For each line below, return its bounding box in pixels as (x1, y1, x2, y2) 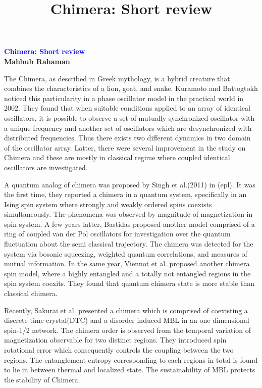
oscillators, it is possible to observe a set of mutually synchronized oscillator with (4, 112, 255, 123)
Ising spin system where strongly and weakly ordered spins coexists (4, 199, 212, 209)
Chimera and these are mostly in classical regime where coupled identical (4, 152, 230, 163)
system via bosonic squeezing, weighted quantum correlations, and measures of (4, 248, 247, 259)
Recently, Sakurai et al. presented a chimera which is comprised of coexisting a (4, 305, 248, 315)
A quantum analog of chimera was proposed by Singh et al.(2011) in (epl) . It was (4, 179, 255, 189)
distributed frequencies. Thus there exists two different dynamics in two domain (4, 132, 251, 143)
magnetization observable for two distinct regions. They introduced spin (4, 334, 227, 345)
